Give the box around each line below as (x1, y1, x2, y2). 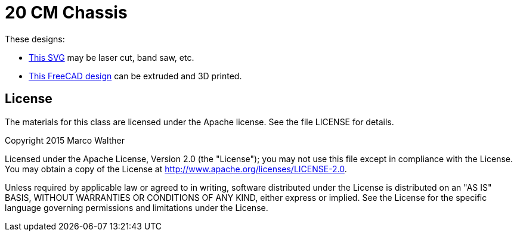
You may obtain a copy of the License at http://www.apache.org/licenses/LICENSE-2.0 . (5, 163, 347, 174)
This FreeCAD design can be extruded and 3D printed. (29, 70, 242, 81)
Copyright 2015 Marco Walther (5, 135, 125, 145)
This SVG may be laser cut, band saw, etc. (29, 52, 194, 63)
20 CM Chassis (5, 2, 128, 23)
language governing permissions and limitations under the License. (5, 202, 268, 213)
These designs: (5, 33, 65, 44)
